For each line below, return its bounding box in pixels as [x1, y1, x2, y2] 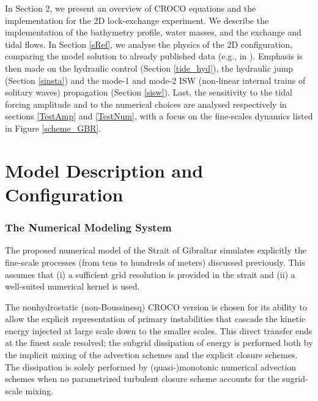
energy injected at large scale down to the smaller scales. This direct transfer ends [5, 324, 312, 337]
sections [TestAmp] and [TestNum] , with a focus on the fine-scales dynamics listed [5, 110, 313, 122]
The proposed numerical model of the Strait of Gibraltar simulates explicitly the [5, 244, 306, 257]
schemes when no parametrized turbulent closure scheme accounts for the [5, 372, 279, 385]
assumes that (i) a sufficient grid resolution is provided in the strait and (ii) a [5, 268, 295, 280]
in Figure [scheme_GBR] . [5, 121, 102, 134]
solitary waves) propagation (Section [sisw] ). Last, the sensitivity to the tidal [5, 86, 292, 99]
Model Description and [5, 157, 204, 182]
